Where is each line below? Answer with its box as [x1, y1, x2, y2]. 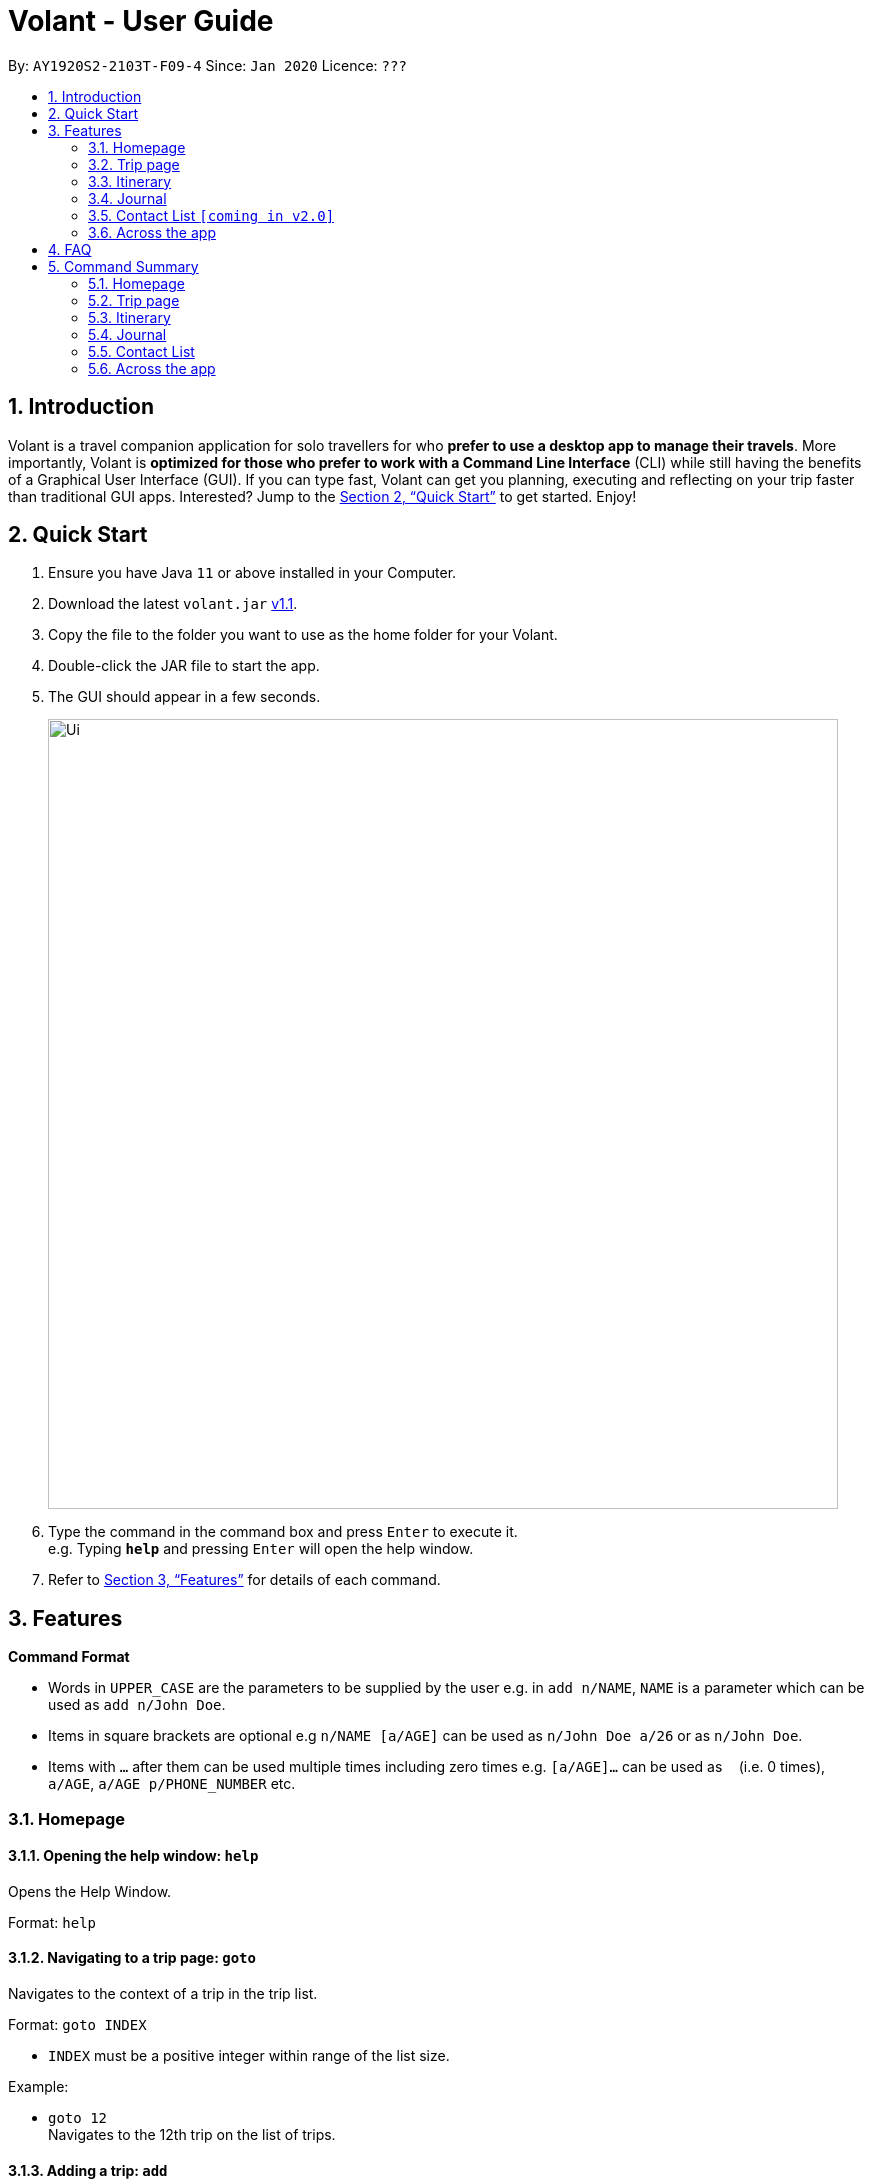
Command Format [8, 1648, 130, 1666]
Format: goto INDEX [8, 2016, 147, 2034]
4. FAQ [48, 240, 92, 258]
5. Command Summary [48, 257, 199, 275]
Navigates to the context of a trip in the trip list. [8, 1985, 318, 2003]
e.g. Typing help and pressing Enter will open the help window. [48, 1540, 474, 1558]
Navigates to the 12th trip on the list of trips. [48, 2126, 336, 2144]
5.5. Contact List [88, 342, 195, 360]
